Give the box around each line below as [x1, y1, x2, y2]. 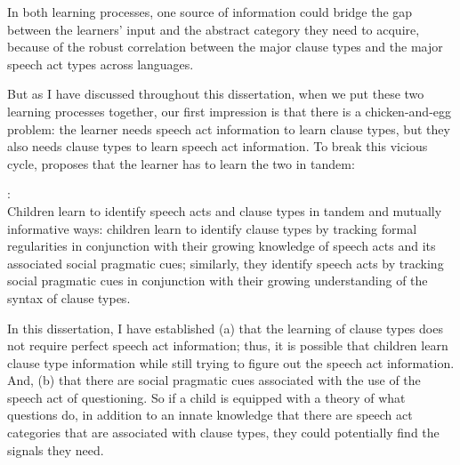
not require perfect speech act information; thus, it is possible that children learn [7, 336, 448, 355]
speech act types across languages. [7, 54, 194, 73]
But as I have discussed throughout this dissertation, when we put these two [7, 84, 424, 103]
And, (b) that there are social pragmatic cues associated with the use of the [7, 371, 421, 389]
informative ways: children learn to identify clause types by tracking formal [7, 219, 417, 237]
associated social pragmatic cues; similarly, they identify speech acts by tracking [7, 253, 444, 272]
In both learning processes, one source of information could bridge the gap [7, 3, 413, 20]
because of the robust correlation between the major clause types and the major [7, 37, 443, 56]
